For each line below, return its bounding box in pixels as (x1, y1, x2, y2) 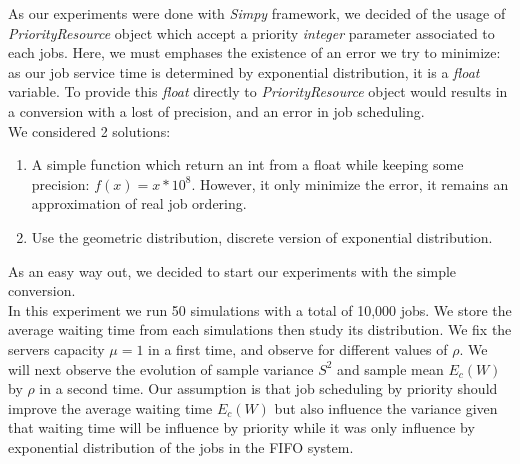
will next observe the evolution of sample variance (8, 358, 314, 379)
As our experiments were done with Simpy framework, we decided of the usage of (8, 3, 506, 23)
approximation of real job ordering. (31, 193, 247, 214)
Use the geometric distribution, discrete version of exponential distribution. (31, 226, 493, 247)
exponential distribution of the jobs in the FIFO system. (8, 436, 354, 457)
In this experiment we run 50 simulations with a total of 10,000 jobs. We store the (8, 299, 512, 320)
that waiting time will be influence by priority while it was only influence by (8, 417, 475, 438)
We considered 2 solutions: (8, 120, 171, 141)
